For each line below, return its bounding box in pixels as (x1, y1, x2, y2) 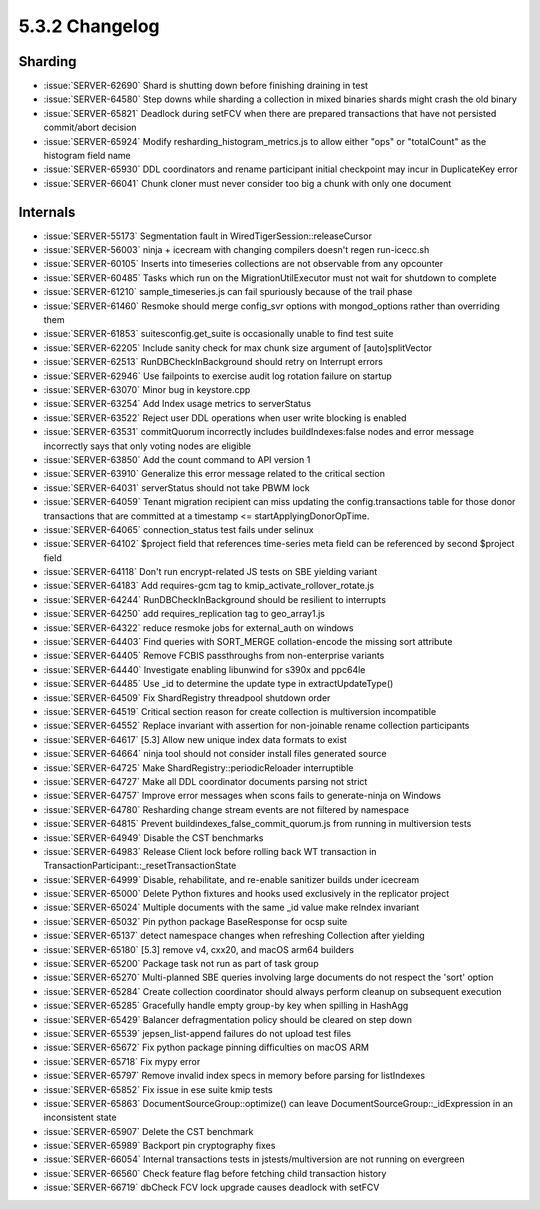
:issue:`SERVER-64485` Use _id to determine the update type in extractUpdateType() (43, 678, 394, 690)
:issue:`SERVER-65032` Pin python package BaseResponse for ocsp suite (43, 915, 348, 927)
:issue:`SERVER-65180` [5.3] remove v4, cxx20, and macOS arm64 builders (43, 943, 355, 955)
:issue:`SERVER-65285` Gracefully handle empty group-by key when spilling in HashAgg (43, 1000, 409, 1012)
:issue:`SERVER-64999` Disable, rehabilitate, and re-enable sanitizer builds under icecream (43, 873, 420, 885)
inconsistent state (43, 1111, 117, 1124)
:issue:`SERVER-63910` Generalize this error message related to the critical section (43, 468, 385, 480)
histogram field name (43, 150, 132, 162)
